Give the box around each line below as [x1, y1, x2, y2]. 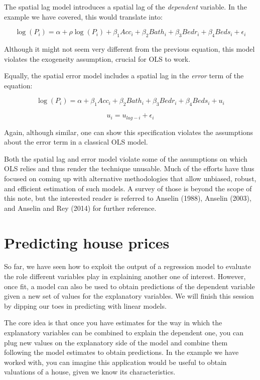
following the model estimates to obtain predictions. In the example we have [4, 347, 239, 357]
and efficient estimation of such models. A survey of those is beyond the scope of [4, 183, 252, 193]
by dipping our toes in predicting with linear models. [4, 300, 167, 311]
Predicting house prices [4, 232, 170, 252]
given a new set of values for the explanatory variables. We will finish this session [4, 291, 254, 301]
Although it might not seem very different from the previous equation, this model [4, 43, 255, 54]
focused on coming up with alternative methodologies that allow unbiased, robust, [4, 173, 256, 183]
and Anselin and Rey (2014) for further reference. [4, 202, 157, 213]
